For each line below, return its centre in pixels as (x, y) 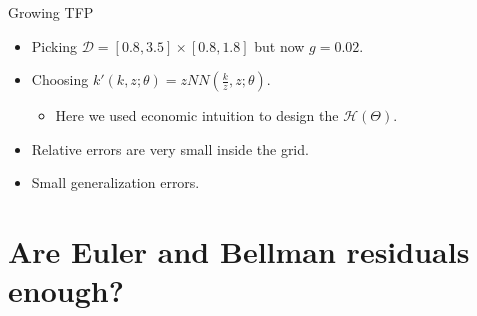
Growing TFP (51, 12)
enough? (66, 290)
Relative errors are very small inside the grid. (170, 148)
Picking (54, 45)
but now (279, 45)
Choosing (60, 79)
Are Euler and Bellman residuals (239, 251)
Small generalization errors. (115, 182)
